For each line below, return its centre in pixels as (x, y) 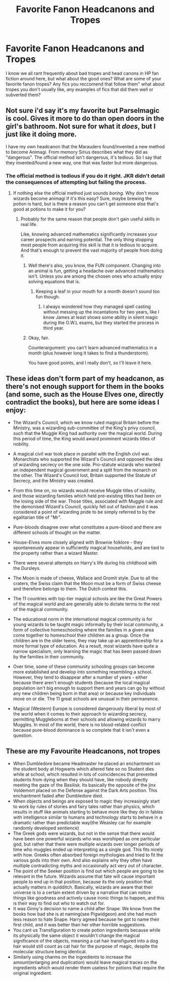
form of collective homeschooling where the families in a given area (83, 630)
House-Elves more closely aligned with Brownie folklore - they (78, 542)
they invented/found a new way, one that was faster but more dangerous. (82, 162)
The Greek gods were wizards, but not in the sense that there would (84, 833)
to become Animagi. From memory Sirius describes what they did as (77, 152)
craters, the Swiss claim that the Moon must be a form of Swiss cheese (87, 583)
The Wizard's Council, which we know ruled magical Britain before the (86, 422)
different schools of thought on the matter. (57, 532)
